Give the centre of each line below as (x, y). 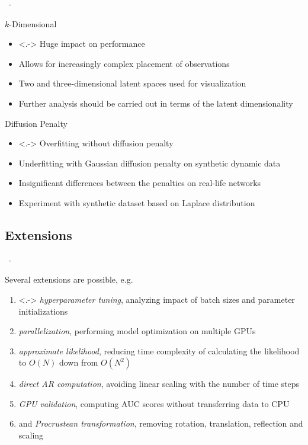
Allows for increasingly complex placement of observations (124, 63)
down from (78, 362)
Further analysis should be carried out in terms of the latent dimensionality (156, 103)
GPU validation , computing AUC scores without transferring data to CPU (154, 403)
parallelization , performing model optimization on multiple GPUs (137, 331)
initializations (43, 311)
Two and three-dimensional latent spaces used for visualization (132, 83)
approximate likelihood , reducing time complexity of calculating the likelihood (159, 350)
